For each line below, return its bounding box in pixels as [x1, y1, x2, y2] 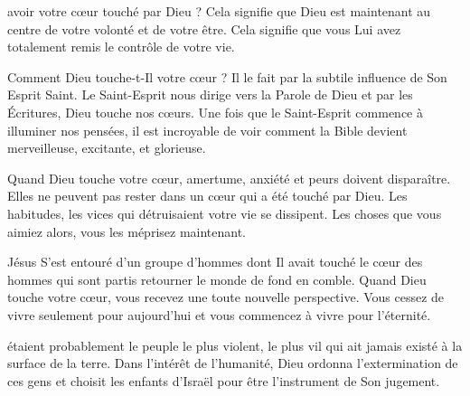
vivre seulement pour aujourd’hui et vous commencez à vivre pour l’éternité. [7, 305, 431, 324]
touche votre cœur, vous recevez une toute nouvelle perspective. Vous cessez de [7, 288, 445, 306]
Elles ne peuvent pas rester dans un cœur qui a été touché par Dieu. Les [7, 186, 408, 205]
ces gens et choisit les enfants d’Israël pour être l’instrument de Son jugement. [7, 371, 440, 390]
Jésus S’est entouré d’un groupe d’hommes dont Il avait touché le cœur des [7, 252, 423, 271]
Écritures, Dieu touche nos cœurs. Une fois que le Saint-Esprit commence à [7, 102, 423, 121]
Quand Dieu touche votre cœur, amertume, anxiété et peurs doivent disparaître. [7, 168, 451, 187]
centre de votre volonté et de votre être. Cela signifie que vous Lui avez [7, 19, 401, 38]
